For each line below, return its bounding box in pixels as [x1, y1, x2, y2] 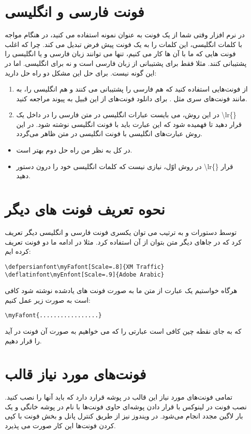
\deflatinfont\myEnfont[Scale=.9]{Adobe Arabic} [5, 271, 164, 279]
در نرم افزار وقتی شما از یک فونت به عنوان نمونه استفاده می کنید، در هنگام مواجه [5, 30, 245, 40]
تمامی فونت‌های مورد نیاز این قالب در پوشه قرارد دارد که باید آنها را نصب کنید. [5, 392, 233, 402]
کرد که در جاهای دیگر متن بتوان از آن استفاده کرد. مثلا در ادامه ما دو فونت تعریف [5, 236, 242, 247]
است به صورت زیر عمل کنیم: [5, 294, 90, 305]
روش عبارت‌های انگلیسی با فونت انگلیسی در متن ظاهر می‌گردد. [16, 128, 203, 139]
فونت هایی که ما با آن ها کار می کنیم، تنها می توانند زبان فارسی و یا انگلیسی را [5, 48, 236, 59]
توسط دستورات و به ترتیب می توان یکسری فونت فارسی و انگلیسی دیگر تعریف [5, 227, 237, 237]
